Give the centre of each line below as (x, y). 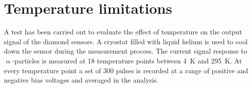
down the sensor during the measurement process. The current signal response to (126, 51)
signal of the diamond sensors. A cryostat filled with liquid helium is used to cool (126, 41)
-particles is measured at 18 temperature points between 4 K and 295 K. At (127, 60)
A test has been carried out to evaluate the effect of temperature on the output (123, 32)
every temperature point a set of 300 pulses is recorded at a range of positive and (126, 70)
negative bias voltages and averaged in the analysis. (81, 80)
